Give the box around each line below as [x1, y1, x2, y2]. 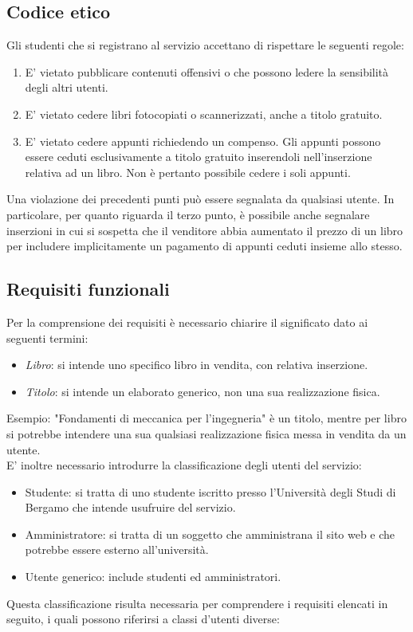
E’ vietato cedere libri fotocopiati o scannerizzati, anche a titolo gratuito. [25, 105, 383, 122]
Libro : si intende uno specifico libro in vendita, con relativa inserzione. [25, 356, 368, 373]
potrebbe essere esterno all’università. [25, 541, 209, 558]
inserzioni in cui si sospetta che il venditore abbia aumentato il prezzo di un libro [6, 222, 403, 238]
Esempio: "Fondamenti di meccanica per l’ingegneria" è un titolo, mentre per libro [6, 410, 407, 426]
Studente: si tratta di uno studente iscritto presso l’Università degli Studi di [25, 483, 396, 500]
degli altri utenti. [25, 79, 108, 96]
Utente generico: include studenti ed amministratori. [25, 568, 281, 585]
